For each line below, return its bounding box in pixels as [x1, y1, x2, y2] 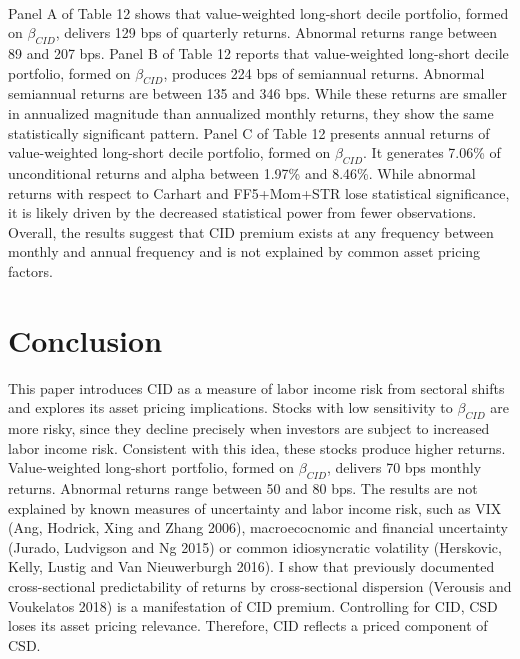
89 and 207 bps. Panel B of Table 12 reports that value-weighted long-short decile [8, 42, 509, 63]
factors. [8, 260, 53, 281]
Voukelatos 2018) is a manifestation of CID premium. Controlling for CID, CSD [8, 595, 498, 616]
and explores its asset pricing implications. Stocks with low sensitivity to [8, 397, 453, 418]
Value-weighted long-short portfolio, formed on [8, 457, 295, 478]
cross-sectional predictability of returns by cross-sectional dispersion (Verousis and [8, 575, 512, 596]
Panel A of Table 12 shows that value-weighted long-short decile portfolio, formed [8, 2, 509, 23]
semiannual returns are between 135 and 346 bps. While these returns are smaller [8, 83, 507, 104]
